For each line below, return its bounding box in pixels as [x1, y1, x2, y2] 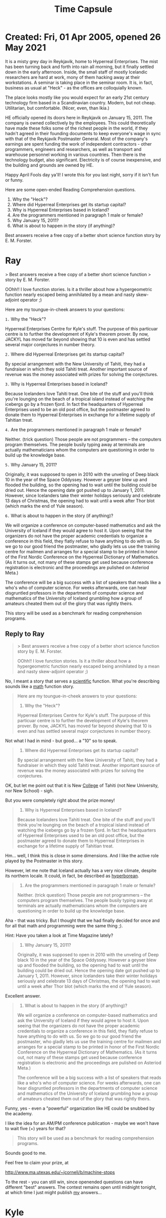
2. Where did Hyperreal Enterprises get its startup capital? [5, 351, 125, 357]
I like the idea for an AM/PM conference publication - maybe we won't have [5, 1120, 160, 1126]
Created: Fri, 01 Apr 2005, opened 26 [5, 31, 161, 43]
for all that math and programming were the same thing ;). [5, 922, 123, 928]
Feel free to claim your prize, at [5, 1159, 69, 1165]
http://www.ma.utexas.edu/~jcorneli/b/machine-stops [5, 1169, 115, 1175]
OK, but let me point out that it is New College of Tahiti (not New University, [5, 782, 159, 788]
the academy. [5, 1110, 33, 1116]
